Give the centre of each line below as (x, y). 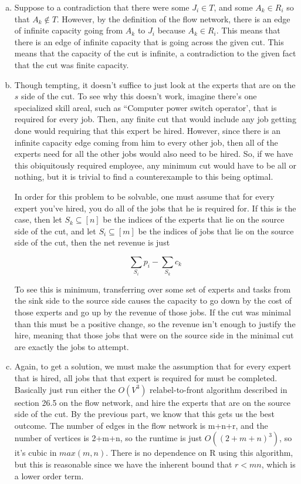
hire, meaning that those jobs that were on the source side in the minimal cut (154, 335)
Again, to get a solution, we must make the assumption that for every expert (153, 366)
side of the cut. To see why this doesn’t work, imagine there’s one (139, 96)
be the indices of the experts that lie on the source (194, 219)
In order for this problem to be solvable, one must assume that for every (144, 196)
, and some (233, 7)
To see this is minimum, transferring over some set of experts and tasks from (153, 289)
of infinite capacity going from (69, 30)
